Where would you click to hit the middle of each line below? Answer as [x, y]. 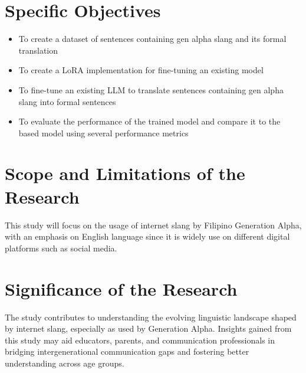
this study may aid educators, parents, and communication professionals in [140, 340]
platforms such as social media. [61, 248]
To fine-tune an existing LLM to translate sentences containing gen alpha [151, 89]
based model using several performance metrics [103, 132]
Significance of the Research [121, 288]
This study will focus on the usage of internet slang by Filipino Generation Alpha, [153, 225]
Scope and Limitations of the [125, 173]
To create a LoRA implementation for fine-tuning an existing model [141, 70]
